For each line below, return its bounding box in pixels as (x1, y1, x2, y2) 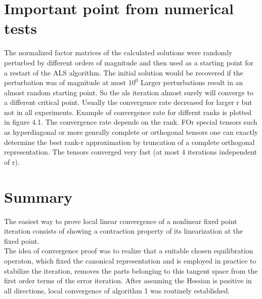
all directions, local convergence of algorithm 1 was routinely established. (4, 285, 230, 295)
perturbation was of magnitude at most (4, 77, 126, 88)
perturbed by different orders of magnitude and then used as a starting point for (4, 57, 253, 67)
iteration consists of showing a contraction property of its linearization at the (4, 226, 243, 236)
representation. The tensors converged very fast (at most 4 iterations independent (4, 146, 257, 157)
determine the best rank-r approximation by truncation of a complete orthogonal (4, 136, 255, 147)
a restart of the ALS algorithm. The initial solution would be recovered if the (4, 67, 243, 78)
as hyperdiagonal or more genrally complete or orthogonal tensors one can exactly (4, 127, 258, 137)
